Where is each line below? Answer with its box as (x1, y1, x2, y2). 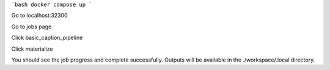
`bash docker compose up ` (11, 1, 92, 8)
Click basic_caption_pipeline (11, 34, 83, 42)
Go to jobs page (11, 23, 52, 30)
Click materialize (11, 45, 53, 52)
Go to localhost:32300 (11, 12, 68, 19)
